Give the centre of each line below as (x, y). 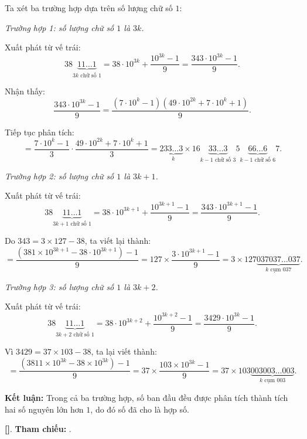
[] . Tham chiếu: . (38, 429)
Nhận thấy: (25, 91)
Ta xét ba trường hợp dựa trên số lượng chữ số (89, 8)
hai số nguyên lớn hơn (44, 409)
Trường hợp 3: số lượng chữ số (59, 286)
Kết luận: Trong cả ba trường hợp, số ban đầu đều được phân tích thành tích (146, 397)
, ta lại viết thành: (124, 351)
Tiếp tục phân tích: (40, 132)
